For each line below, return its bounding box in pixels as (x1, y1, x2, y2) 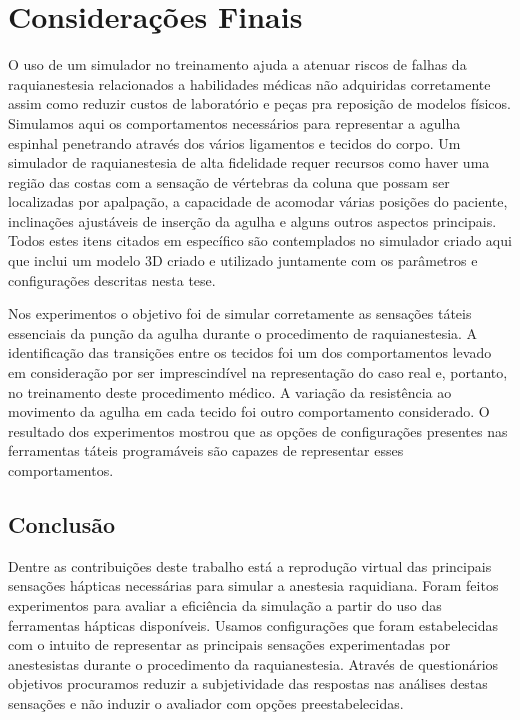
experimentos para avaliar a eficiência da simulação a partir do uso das (8, 594, 442, 615)
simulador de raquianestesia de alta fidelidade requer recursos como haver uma (8, 152, 490, 173)
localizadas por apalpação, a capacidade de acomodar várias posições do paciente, (8, 191, 508, 212)
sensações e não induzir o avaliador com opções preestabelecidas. (8, 692, 404, 713)
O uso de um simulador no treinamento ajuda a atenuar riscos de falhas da (8, 54, 467, 75)
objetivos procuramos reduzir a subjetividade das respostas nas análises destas (8, 673, 488, 694)
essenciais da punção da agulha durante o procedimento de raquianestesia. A (8, 322, 478, 343)
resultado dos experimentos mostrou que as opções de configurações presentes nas (8, 420, 508, 441)
